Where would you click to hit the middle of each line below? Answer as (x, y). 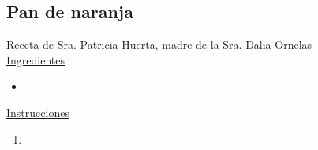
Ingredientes (36, 59)
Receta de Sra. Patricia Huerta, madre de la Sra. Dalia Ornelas (159, 44)
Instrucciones (38, 112)
